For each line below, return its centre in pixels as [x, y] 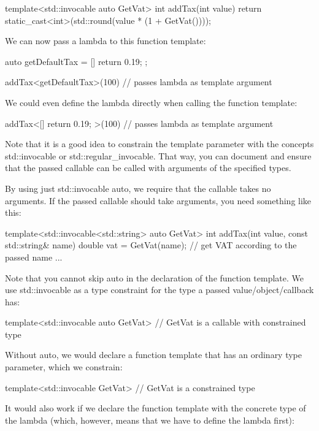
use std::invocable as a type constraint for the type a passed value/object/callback [159, 290]
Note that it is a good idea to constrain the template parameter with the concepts [159, 144]
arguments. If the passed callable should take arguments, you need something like [158, 200]
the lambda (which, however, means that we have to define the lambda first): [150, 420]
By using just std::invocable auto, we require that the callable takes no [138, 188]
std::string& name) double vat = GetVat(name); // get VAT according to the [151, 245]
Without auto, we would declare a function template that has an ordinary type [154, 355]
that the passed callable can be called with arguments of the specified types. [148, 168]
